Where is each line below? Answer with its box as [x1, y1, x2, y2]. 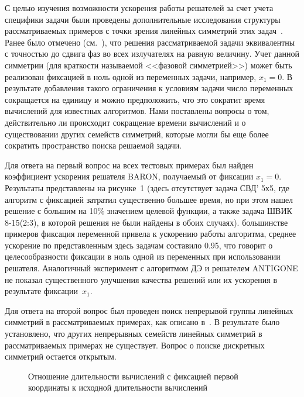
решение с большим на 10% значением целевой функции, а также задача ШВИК [5, 205, 292, 217]
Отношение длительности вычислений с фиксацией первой [28, 370, 238, 382]
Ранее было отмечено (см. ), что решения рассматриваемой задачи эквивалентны [5, 36, 295, 48]
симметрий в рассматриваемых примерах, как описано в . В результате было [5, 316, 280, 328]
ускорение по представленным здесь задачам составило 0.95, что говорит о [5, 239, 273, 251]
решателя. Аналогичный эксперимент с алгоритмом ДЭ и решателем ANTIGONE [5, 262, 298, 274]
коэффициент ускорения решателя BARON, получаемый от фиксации [5, 170, 254, 182]
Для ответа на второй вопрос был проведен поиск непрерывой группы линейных [5, 304, 293, 316]
